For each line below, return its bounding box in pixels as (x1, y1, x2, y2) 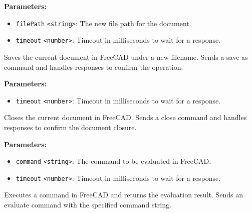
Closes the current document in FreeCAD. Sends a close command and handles (4, 112, 247, 123)
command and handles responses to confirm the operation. (4, 61, 183, 72)
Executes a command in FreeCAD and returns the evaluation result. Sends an (4, 189, 243, 200)
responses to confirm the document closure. (4, 122, 137, 132)
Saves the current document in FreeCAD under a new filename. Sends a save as (4, 51, 248, 62)
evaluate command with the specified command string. (4, 199, 171, 210)
